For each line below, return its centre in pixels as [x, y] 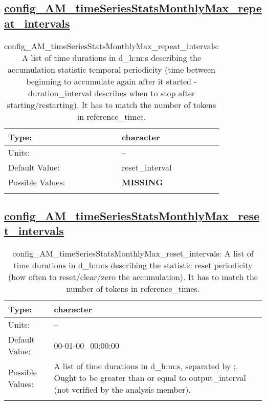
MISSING [142, 182]
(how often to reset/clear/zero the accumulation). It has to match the [133, 277]
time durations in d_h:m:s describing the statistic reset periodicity [133, 265]
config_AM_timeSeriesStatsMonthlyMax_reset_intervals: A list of [133, 253]
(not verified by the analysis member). [122, 390]
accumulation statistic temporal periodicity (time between [112, 69]
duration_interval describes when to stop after [112, 93]
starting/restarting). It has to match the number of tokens [112, 104]
